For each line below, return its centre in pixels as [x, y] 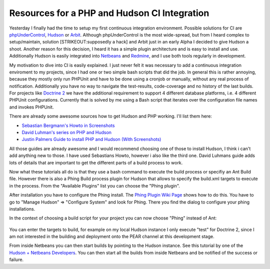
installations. [22, 209]
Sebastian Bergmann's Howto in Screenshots [68, 125]
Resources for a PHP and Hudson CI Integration [109, 13]
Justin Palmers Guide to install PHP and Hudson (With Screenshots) [91, 139]
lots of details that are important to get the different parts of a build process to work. [96, 162]
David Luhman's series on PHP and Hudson [67, 132]
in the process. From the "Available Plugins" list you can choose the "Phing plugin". [94, 185]
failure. [16, 259]
